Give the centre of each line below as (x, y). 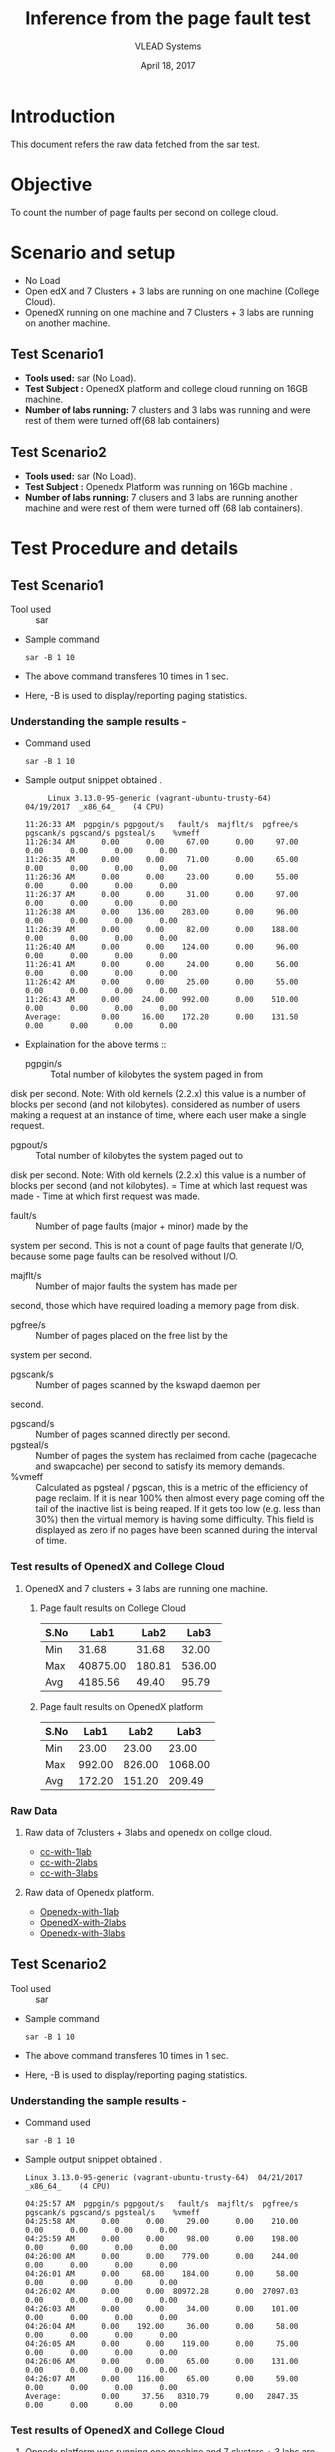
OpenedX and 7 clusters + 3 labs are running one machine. (146, 1588)
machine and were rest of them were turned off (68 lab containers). (163, 508)
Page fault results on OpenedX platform (121, 1706)
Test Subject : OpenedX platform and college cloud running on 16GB (166, 389)
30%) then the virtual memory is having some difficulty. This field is (175, 1519)
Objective (51, 184)
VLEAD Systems (168, 46)
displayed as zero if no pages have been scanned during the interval (176, 1530)
